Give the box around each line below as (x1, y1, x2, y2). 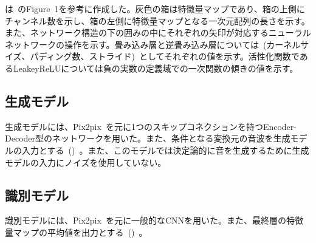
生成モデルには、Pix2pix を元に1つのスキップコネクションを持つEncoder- (5, 120, 297, 132)
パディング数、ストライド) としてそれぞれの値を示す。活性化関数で (30, 50, 300, 63)
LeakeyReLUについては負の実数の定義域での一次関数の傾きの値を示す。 (13, 61, 298, 74)
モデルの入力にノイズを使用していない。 (5, 156, 167, 168)
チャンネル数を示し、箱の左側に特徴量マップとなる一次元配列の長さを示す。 (5, 14, 310, 27)
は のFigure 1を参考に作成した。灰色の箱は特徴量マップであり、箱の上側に (5, 2, 305, 15)
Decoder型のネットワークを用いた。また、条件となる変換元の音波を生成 (5, 132, 290, 145)
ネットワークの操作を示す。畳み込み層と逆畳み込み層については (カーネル (5, 38, 301, 50)
